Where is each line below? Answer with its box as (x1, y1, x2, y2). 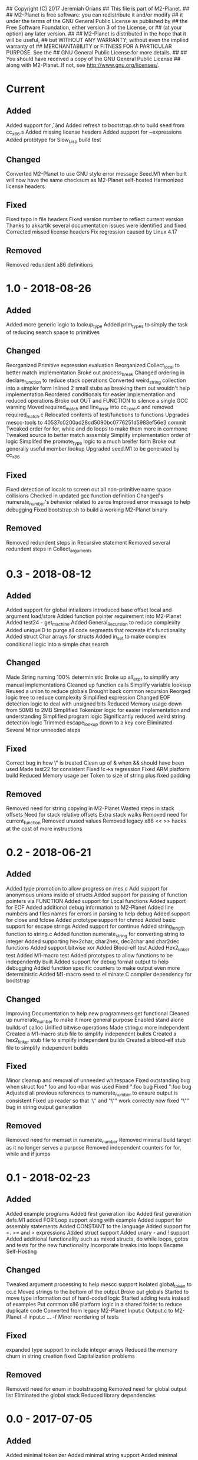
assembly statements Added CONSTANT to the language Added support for (6, 1222, 191, 1229)
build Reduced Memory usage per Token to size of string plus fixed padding (6, 772, 190, 779)
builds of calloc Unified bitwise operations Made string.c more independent (6, 1024, 190, 1031)
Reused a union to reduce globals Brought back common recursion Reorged (6, 687, 191, 694)
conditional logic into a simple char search (6, 641, 109, 648)
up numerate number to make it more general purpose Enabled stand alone (6, 1017, 184, 1025)
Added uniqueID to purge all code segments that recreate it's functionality (6, 627, 186, 634)
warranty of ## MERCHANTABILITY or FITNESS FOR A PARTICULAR (6, 43, 172, 50)
